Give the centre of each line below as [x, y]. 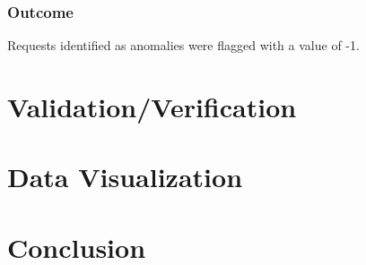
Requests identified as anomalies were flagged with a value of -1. [183, 45]
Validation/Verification [152, 107]
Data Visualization [125, 177]
